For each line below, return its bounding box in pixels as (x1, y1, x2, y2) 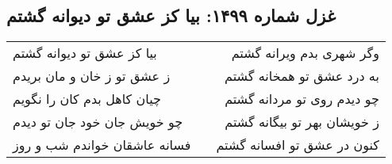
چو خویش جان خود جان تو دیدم (13, 113, 183, 132)
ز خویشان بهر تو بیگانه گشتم (225, 113, 379, 132)
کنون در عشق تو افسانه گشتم (216, 135, 379, 154)
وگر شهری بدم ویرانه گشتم (231, 44, 379, 63)
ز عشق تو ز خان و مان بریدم (13, 67, 171, 86)
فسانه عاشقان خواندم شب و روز (13, 135, 191, 154)
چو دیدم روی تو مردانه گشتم (225, 90, 379, 109)
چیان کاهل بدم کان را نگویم (13, 90, 161, 109)
